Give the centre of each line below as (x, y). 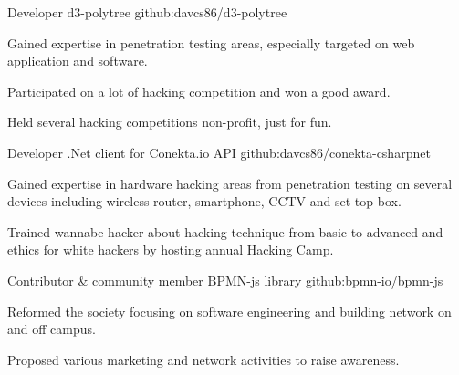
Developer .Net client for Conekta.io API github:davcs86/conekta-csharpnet (219, 152)
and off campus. (52, 329)
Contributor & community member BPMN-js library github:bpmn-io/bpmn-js (225, 280)
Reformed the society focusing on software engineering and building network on (229, 311)
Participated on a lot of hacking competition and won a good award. (199, 91)
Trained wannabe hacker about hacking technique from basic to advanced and (225, 231)
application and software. (78, 61)
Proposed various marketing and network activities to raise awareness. (203, 359)
